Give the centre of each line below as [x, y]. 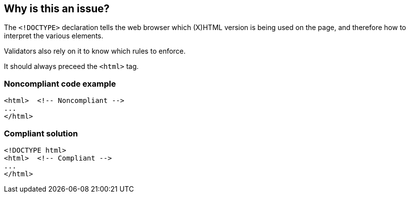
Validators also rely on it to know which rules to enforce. [95, 51]
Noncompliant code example [60, 83]
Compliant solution [41, 133]
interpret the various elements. [54, 36]
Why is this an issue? [57, 9]
